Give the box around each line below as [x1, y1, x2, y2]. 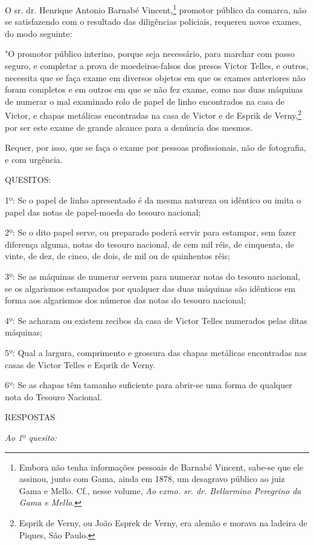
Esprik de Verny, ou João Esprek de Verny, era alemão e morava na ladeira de [19, 516, 307, 529]
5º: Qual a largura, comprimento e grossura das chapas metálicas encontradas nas [5, 346, 307, 358]
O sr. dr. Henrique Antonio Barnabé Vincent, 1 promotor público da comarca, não [5, 2, 307, 16]
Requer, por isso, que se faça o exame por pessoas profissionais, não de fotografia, [5, 141, 306, 154]
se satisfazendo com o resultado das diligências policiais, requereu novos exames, [5, 15, 302, 28]
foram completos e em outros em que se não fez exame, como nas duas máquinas [5, 83, 303, 96]
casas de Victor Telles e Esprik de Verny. [5, 358, 156, 371]
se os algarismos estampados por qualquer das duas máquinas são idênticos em [5, 282, 296, 294]
